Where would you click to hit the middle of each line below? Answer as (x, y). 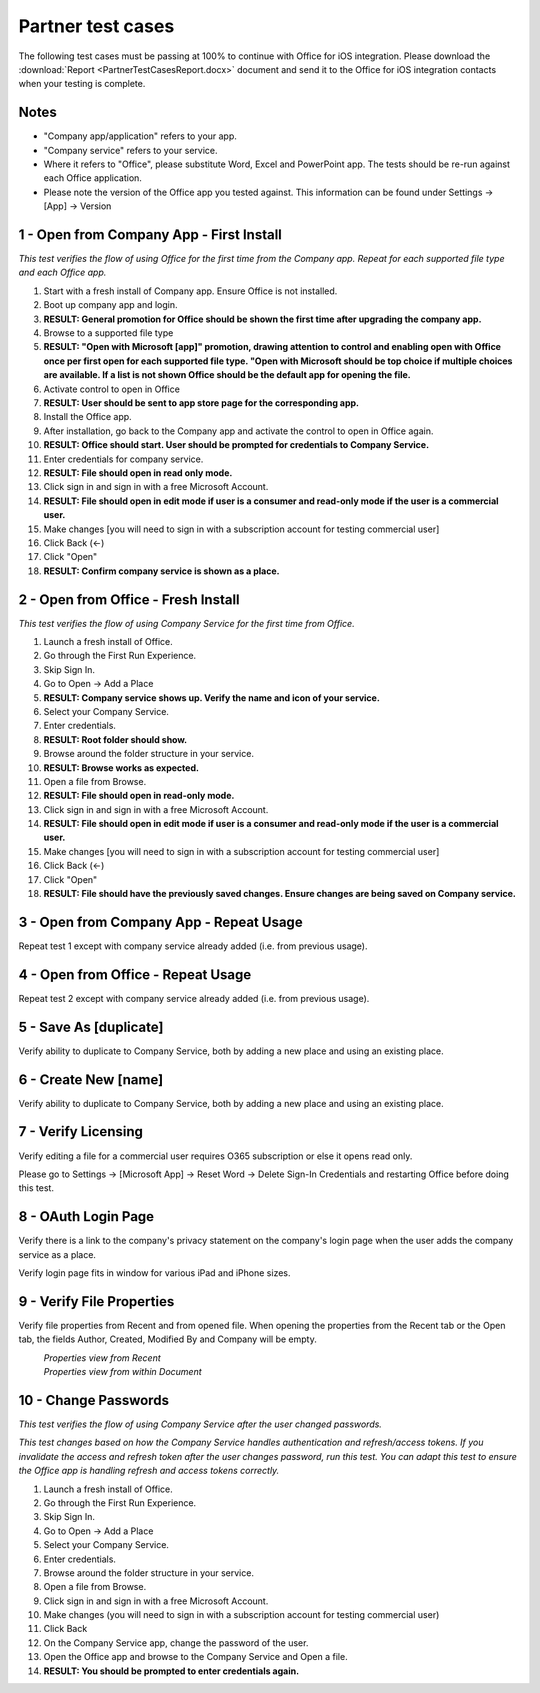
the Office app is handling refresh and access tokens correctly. (149, 1471)
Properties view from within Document (122, 1372)
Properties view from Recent (102, 1357)
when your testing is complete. (82, 84)
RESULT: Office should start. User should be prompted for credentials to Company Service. (236, 445)
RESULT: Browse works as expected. (121, 767)
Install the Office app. (87, 417)
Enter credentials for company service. (123, 459)
